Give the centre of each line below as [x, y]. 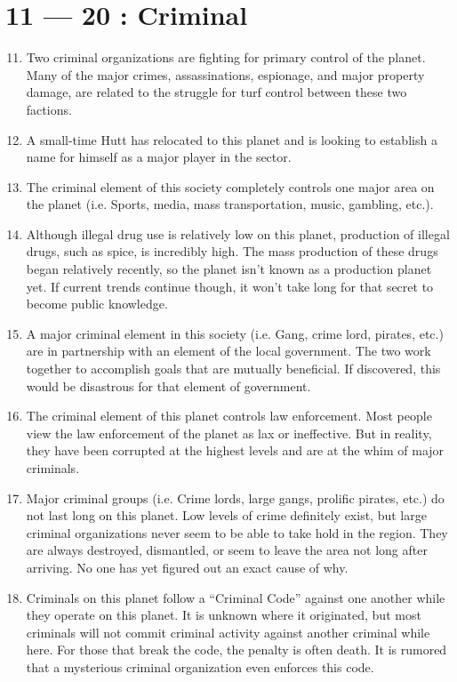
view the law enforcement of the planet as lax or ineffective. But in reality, [229, 433]
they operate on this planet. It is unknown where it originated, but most [224, 615]
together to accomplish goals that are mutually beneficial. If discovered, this [233, 369]
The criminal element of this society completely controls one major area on [230, 186]
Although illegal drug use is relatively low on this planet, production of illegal [238, 233]
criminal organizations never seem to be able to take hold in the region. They [237, 532]
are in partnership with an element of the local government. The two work [228, 351]
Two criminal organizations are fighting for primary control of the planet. [226, 57]
